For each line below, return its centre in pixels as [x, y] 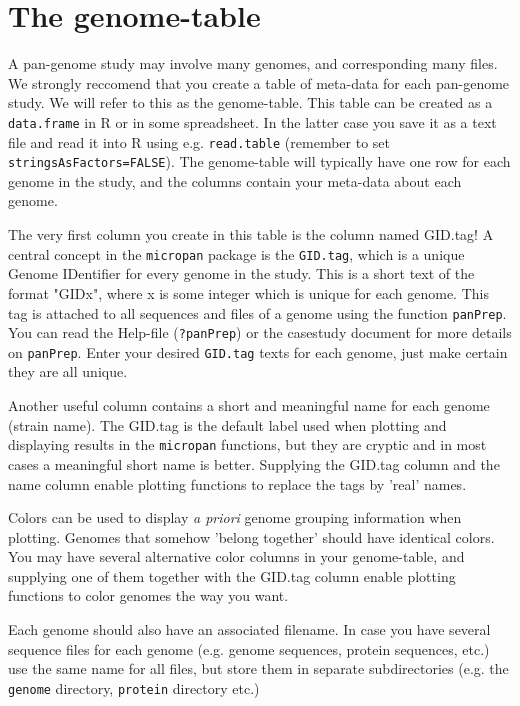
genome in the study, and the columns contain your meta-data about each [235, 180]
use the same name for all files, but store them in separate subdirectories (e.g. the [258, 668]
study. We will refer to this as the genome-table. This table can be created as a [250, 102]
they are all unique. [68, 371]
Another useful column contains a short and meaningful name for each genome [249, 405]
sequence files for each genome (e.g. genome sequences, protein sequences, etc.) [249, 648]
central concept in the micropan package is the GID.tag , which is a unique [236, 253]
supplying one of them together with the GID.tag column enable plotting [232, 575]
